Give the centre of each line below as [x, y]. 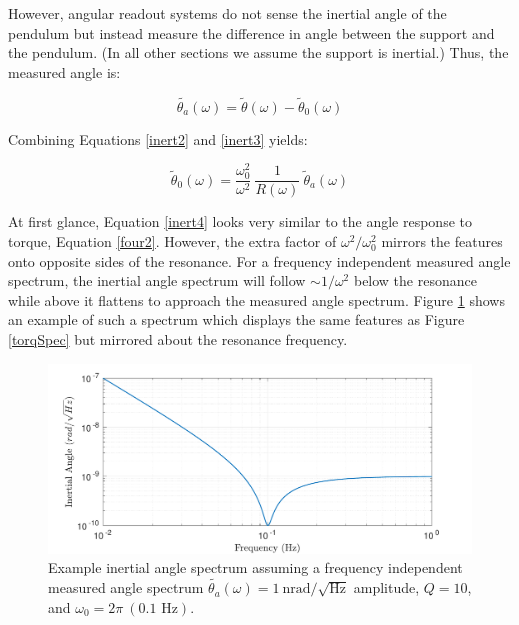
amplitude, [386, 587]
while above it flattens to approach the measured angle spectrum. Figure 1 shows [256, 299]
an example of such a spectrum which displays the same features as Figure [236, 319]
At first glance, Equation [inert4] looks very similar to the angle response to [240, 221]
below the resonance [415, 280]
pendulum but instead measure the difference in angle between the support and [251, 32]
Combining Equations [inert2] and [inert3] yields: [158, 138]
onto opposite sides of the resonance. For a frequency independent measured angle [259, 260]
